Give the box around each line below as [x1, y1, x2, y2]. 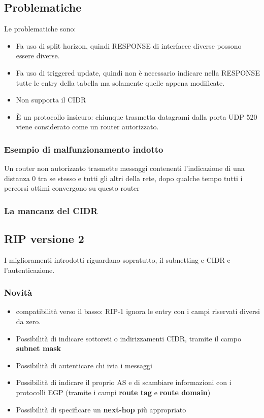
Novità [4, 286, 32, 299]
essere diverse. [16, 50, 60, 61]
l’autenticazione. [4, 264, 55, 275]
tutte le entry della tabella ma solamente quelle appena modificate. [16, 77, 225, 88]
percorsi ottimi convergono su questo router [4, 183, 140, 193]
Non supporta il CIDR [16, 94, 86, 105]
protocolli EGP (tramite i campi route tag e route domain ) [16, 387, 211, 397]
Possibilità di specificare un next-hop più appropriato [16, 404, 186, 414]
